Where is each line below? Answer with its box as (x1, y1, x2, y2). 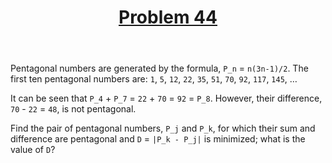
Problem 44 (118, 6, 218, 29)
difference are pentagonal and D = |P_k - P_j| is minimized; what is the (10, 133, 306, 145)
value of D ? (10, 144, 56, 156)
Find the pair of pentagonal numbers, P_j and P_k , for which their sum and (10, 122, 316, 135)
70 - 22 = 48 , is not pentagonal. (10, 103, 137, 115)
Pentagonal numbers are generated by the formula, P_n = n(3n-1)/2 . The (10, 62, 309, 75)
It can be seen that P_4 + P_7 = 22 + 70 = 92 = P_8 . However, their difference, (10, 92, 323, 105)
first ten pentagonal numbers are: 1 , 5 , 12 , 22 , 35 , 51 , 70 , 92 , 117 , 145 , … (10, 73, 298, 85)
